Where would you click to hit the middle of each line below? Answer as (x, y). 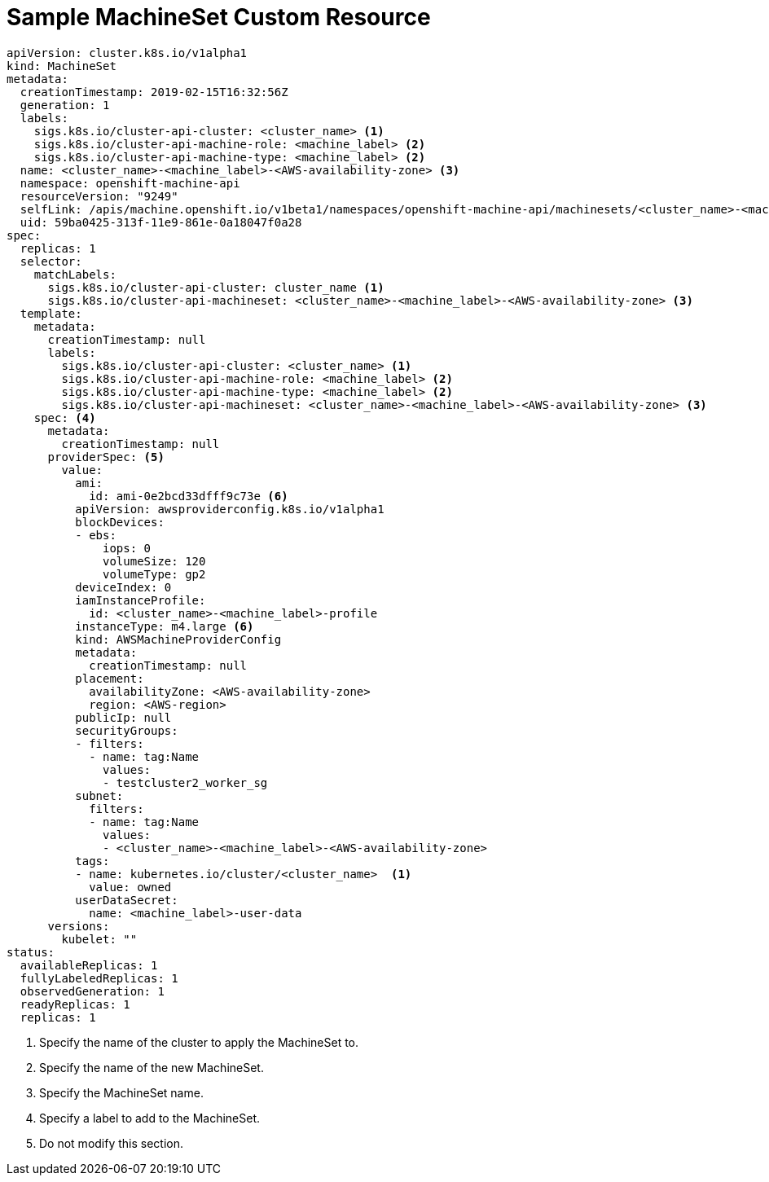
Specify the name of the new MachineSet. (152, 1067)
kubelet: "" (99, 939)
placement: (110, 678)
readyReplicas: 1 (75, 1004)
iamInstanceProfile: (141, 600)
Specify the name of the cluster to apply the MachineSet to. (199, 1042)
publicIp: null (123, 717)
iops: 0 (127, 548)
